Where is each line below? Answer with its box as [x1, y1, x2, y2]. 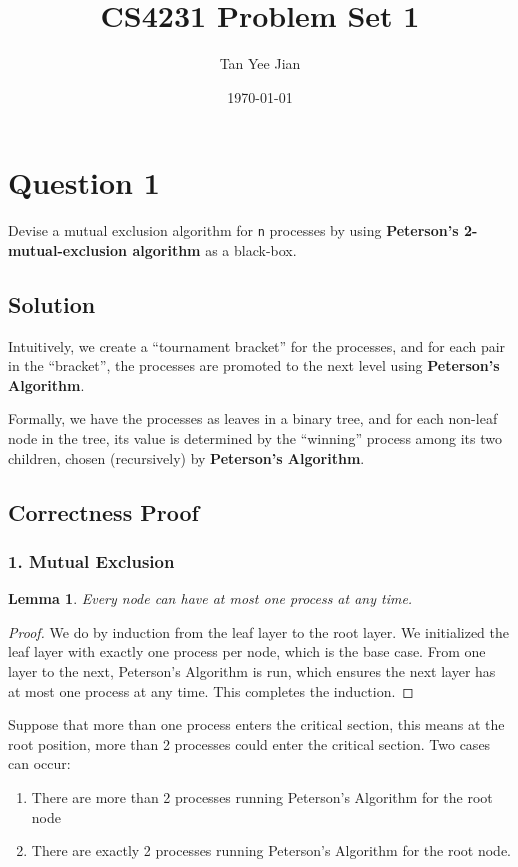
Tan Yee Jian [219, 53, 301, 74]
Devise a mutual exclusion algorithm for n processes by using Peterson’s [8, 220, 459, 241]
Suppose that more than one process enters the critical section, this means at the [8, 714, 505, 735]
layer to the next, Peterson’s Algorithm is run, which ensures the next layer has [8, 661, 496, 682]
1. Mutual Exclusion [8, 548, 175, 573]
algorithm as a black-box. [132, 239, 297, 260]
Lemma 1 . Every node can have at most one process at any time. [8, 588, 413, 609]
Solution [8, 288, 96, 319]
